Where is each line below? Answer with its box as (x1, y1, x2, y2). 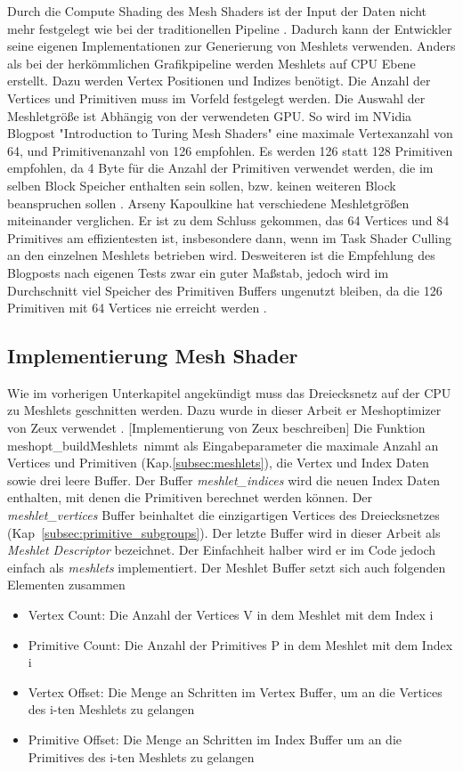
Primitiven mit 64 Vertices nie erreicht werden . (7, 298, 267, 317)
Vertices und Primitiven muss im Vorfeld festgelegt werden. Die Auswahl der (7, 88, 426, 107)
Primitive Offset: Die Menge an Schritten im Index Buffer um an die (28, 729, 402, 748)
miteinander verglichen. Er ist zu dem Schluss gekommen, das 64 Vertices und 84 (7, 211, 450, 230)
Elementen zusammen (7, 575, 126, 594)
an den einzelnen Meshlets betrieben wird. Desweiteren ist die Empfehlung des (7, 246, 435, 264)
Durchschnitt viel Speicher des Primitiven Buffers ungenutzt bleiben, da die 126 (7, 280, 443, 299)
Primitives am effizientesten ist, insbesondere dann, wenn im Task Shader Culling (7, 228, 451, 247)
